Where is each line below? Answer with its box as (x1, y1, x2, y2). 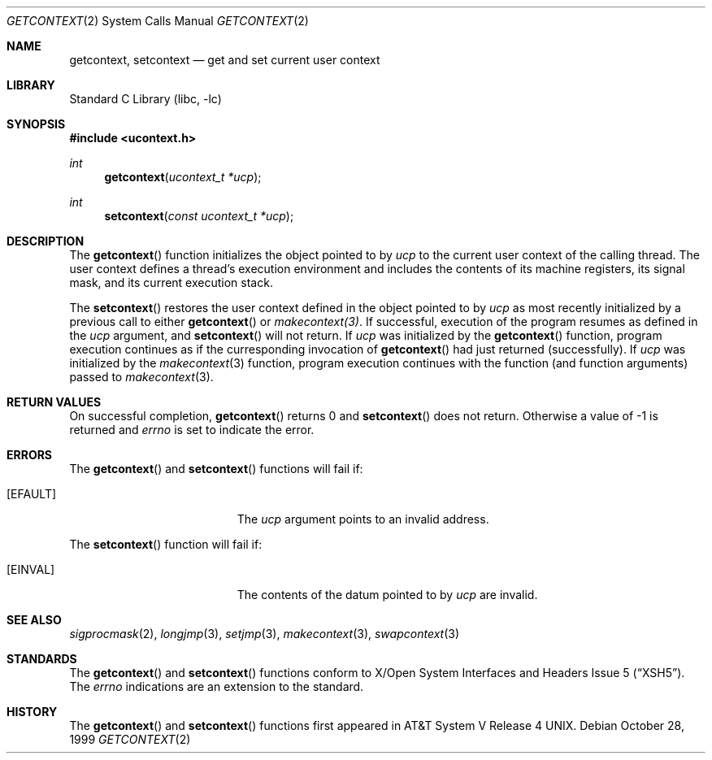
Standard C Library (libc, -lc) (69, 92, 222, 106)
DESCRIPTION (7, 234, 85, 248)
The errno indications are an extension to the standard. (69, 680, 364, 693)
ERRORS (7, 448, 53, 462)
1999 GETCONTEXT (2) (69, 732, 191, 746)
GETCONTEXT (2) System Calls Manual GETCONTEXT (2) (7, 14, 309, 28)
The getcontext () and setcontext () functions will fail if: (69, 462, 363, 476)
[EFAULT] (7, 487, 57, 501)
